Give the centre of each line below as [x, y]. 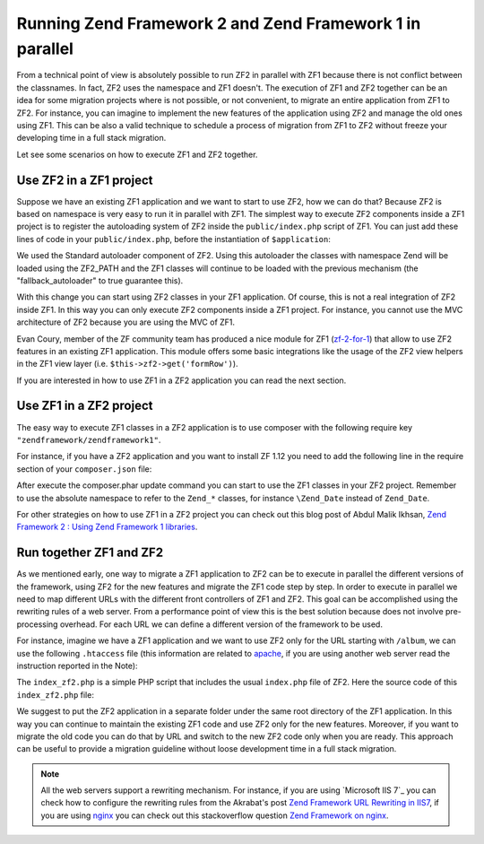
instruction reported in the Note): [77, 666]
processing [37, 624]
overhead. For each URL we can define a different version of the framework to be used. [221, 624]
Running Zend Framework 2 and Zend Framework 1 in [219, 23]
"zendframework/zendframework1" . [89, 439]
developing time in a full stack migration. [91, 138]
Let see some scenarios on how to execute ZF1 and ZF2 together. [137, 154]
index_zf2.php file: [55, 694]
